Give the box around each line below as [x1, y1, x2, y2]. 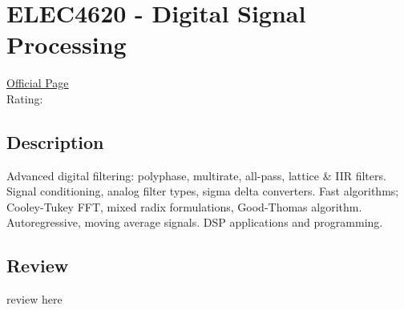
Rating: [6, 90, 43, 107]
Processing [6, 28, 127, 61]
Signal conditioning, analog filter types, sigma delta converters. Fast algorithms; [6, 183, 399, 199]
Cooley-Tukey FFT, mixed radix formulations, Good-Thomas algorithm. [6, 198, 362, 215]
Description [6, 129, 104, 154]
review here [6, 291, 63, 308]
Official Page [6, 74, 69, 91]
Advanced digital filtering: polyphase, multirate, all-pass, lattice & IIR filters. [6, 167, 386, 183]
